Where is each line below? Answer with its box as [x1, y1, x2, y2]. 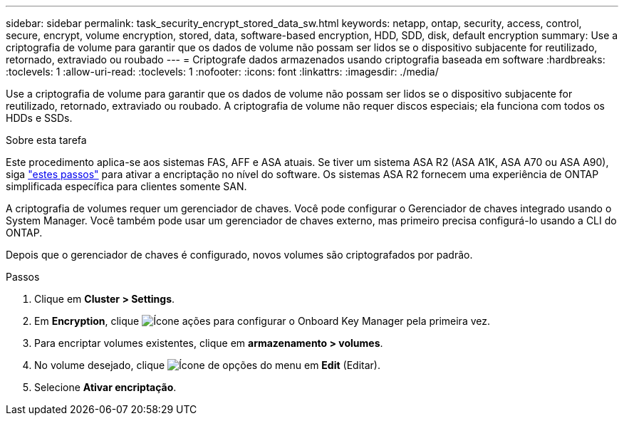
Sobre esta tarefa [6, 134, 87, 146]
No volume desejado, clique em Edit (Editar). [34, 359, 380, 371]
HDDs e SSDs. [6, 112, 73, 124]
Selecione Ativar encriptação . [34, 381, 177, 393]
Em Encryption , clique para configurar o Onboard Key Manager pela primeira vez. [34, 315, 491, 327]
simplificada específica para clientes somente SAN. [6, 180, 247, 192]
